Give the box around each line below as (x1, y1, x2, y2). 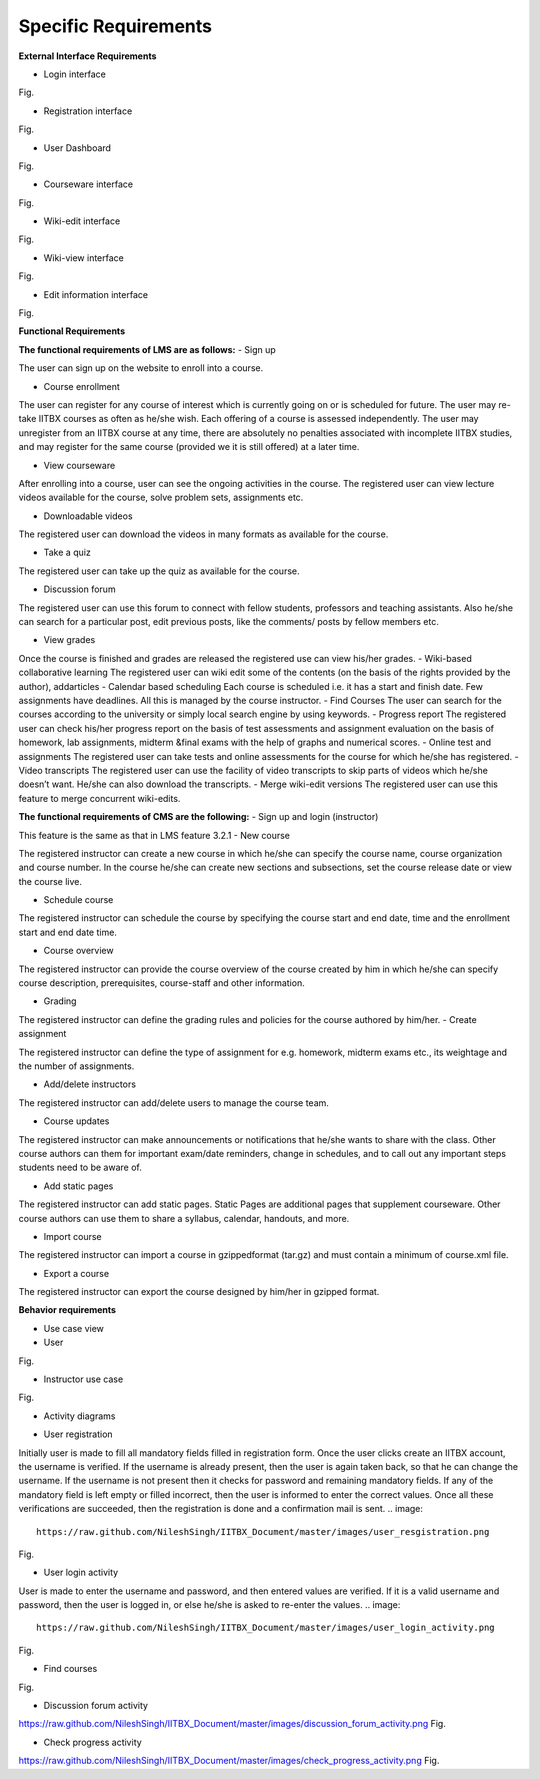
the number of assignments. (18, 1060, 135, 1072)
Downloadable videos (43, 510, 134, 522)
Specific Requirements (18, 15, 212, 37)
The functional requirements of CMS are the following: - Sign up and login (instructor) (18, 811, 379, 823)
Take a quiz (43, 546, 92, 559)
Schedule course (43, 894, 114, 906)
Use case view (43, 1322, 105, 1334)
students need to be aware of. (18, 1161, 142, 1174)
